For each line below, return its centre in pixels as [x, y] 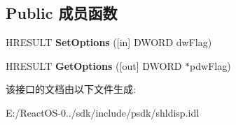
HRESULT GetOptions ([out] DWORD [94, 65]
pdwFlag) [210, 65]
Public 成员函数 [62, 13]
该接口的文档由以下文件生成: [71, 89]
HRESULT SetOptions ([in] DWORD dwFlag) [109, 42]
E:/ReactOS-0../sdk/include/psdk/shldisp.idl [103, 112]
